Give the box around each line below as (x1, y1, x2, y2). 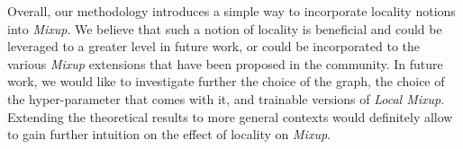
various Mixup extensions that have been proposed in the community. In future (7, 54, 443, 73)
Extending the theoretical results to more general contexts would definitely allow (7, 107, 453, 126)
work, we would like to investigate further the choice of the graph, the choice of (7, 72, 445, 91)
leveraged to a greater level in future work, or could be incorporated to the (7, 37, 421, 56)
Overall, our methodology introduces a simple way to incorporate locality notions (7, 2, 456, 20)
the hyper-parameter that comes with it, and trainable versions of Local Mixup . (7, 89, 445, 108)
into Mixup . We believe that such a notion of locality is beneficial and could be (7, 19, 442, 38)
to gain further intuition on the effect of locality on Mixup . (7, 125, 331, 144)
